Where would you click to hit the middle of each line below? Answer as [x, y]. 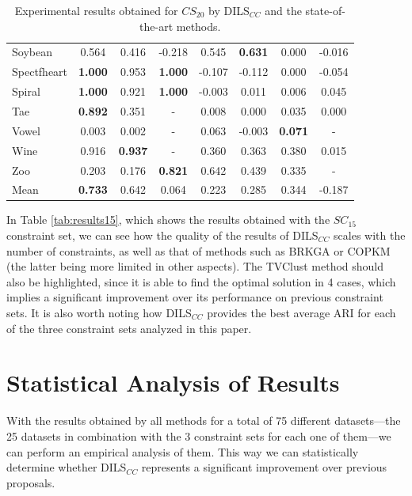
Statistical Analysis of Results [173, 382]
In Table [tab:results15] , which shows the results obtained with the [168, 220]
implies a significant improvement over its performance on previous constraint [195, 297]
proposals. [31, 482]
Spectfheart [40, 72]
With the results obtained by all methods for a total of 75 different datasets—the [204, 420]
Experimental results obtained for [96, 10]
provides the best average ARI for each [301, 312]
